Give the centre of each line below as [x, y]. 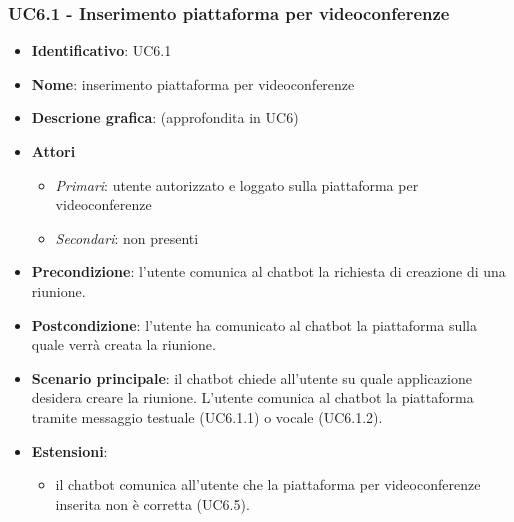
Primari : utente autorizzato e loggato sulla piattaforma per [237, 184]
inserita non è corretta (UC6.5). [152, 503]
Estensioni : [69, 450]
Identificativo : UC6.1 [101, 50]
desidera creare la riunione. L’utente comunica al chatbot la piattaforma [252, 397]
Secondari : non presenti [127, 237]
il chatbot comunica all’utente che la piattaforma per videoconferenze [268, 484]
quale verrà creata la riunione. [123, 344]
